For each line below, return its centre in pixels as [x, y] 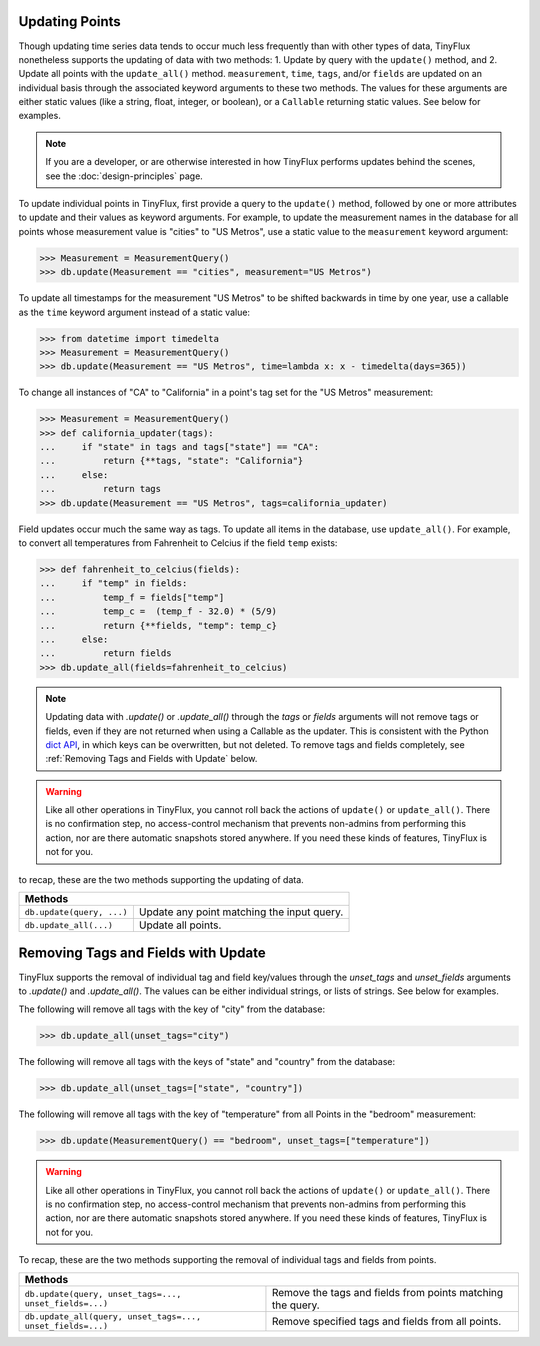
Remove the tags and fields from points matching [387, 1292]
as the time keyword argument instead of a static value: [134, 312]
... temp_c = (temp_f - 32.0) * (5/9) [158, 611]
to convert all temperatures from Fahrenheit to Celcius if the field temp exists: [178, 543]
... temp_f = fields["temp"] [132, 597]
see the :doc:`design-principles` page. [124, 176]
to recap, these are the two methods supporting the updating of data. [161, 879]
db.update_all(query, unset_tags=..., [113, 1316]
